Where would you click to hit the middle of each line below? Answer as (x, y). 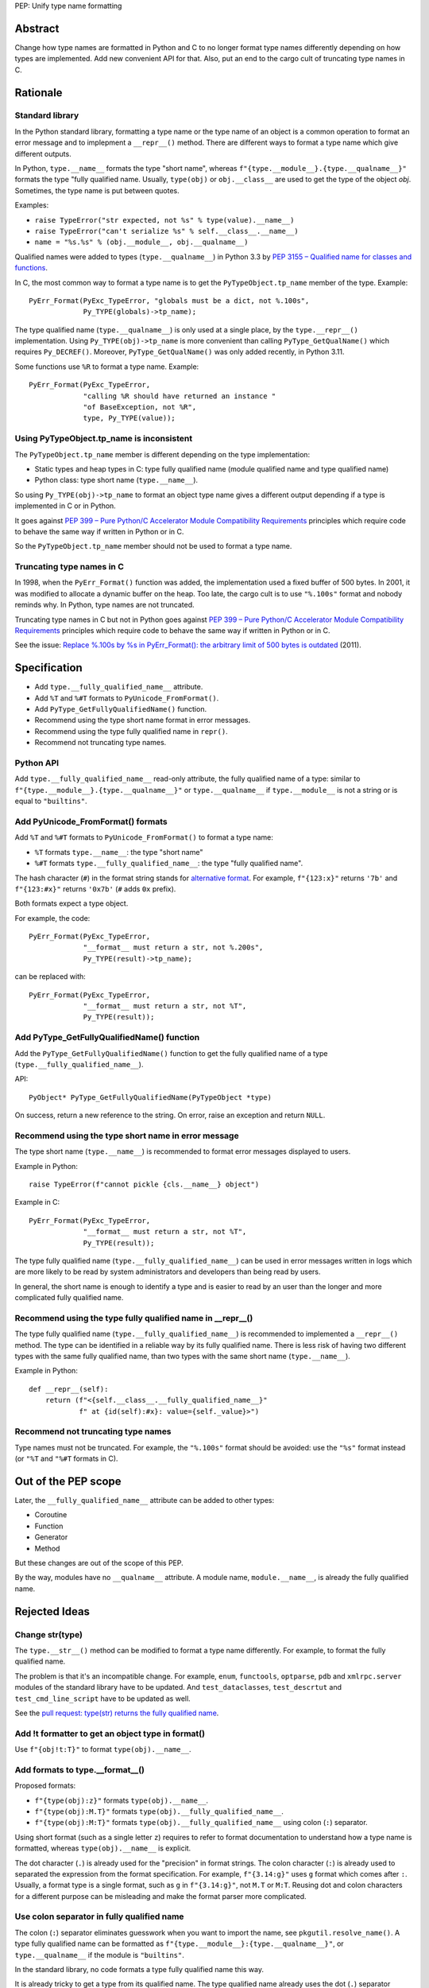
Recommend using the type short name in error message (127, 1136)
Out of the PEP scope (68, 1481)
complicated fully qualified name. (69, 1298)
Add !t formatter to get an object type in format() (110, 1734)
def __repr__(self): (69, 1389)
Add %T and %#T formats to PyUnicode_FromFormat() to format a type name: (144, 837)
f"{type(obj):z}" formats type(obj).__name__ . (122, 1800)
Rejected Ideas (52, 1611)
